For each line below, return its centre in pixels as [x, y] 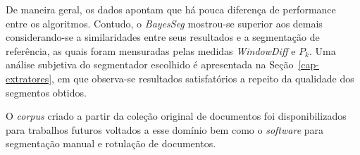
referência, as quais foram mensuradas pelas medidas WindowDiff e [151, 50]
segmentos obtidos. [46, 92]
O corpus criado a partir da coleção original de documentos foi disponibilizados [176, 116]
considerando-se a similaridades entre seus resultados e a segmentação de [163, 37]
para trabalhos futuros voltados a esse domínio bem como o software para [165, 129]
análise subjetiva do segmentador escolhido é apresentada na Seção [150, 64]
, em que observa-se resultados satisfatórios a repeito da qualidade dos [203, 78]
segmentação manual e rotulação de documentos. [111, 143]
